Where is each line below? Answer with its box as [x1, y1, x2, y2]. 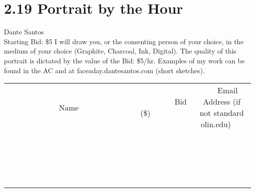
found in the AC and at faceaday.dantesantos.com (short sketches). [4, 65, 205, 75]
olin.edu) [201, 118, 231, 130]
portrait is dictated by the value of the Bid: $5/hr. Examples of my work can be [4, 55, 245, 65]
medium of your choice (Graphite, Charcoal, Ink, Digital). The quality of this [4, 46, 236, 56]
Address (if [203, 96, 241, 108]
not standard [200, 107, 244, 119]
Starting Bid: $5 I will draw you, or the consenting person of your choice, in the [4, 36, 244, 46]
